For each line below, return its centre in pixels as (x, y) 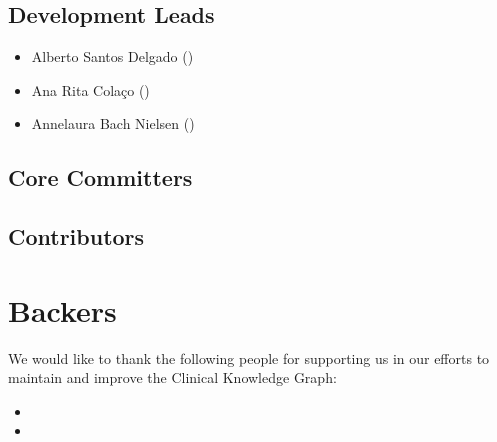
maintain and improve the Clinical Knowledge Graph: (172, 377)
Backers (62, 309)
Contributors (76, 236)
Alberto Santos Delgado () (112, 56)
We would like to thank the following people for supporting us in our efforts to (249, 357)
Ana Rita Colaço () (90, 89)
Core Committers (100, 177)
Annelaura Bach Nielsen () (113, 123)
